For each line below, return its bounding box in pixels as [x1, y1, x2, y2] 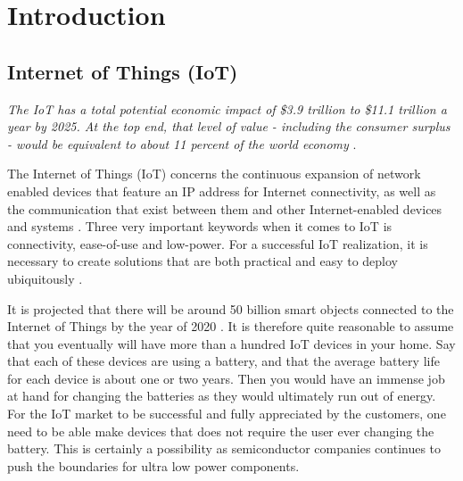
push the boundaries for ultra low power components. [7, 456, 300, 475]
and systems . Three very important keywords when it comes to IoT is [7, 217, 393, 236]
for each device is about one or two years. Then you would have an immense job [7, 369, 445, 387]
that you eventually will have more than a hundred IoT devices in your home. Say [7, 334, 456, 352]
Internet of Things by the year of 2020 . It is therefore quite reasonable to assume [7, 317, 454, 336]
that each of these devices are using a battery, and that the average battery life [7, 352, 440, 370]
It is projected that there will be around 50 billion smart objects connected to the [7, 299, 454, 318]
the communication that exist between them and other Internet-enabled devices [7, 199, 442, 218]
